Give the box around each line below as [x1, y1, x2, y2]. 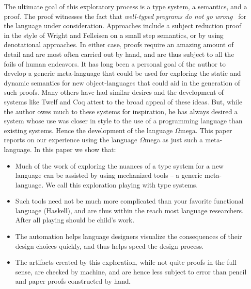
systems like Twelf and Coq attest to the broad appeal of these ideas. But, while [4, 96, 242, 106]
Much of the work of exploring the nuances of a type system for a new [15, 160, 224, 170]
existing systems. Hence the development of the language [4, 125, 173, 135]
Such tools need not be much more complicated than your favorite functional [15, 196, 244, 206]
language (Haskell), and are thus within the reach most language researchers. [15, 205, 244, 215]
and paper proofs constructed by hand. [15, 276, 131, 286]
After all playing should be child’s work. [15, 215, 135, 225]
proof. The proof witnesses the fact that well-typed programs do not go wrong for [4, 11, 247, 21]
